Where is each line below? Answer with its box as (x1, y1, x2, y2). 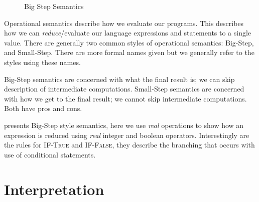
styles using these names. (4, 56, 81, 67)
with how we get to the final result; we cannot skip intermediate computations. (4, 93, 247, 103)
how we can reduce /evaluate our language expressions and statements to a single (4, 27, 251, 38)
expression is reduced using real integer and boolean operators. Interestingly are (4, 129, 249, 140)
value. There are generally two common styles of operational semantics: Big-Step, (4, 37, 254, 47)
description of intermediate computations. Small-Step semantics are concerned (4, 83, 244, 94)
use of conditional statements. (4, 149, 96, 159)
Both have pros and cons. (4, 103, 82, 113)
